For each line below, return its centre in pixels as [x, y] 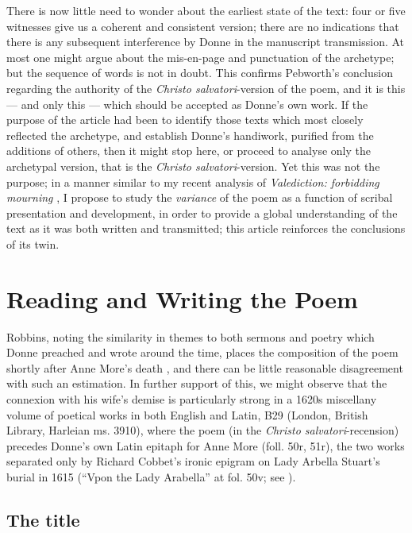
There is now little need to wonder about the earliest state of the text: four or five [206, 10]
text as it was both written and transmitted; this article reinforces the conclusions [206, 228]
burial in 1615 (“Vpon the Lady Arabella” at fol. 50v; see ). [151, 476]
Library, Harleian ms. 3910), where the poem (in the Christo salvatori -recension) [203, 430]
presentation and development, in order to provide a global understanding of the [202, 212]
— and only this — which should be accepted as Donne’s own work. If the [187, 104]
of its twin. [33, 243]
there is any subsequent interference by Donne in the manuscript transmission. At [206, 42]
